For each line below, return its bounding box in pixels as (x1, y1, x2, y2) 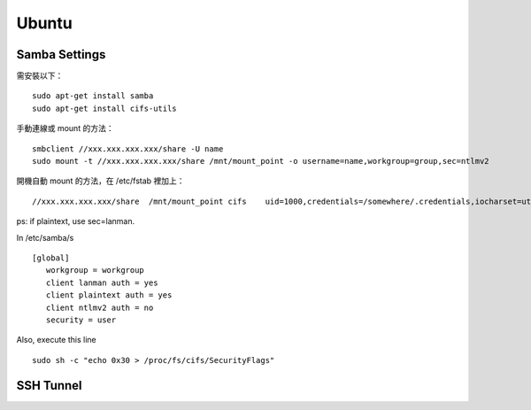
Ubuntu (16, 13, 73, 33)
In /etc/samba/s (16, 232, 74, 243)
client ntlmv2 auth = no (45, 302, 154, 313)
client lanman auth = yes (45, 277, 158, 288)
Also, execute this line (16, 335, 96, 345)
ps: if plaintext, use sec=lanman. (16, 216, 135, 227)
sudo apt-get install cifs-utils (32, 103, 177, 113)
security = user (45, 314, 117, 325)
